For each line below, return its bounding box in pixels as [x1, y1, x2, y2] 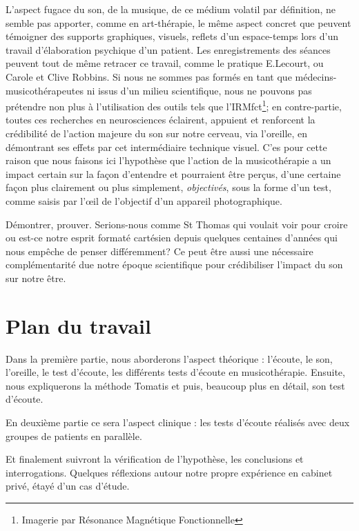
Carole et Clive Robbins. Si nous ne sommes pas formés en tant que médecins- [6, 69, 337, 83]
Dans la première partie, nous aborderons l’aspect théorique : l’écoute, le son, [6, 351, 333, 365]
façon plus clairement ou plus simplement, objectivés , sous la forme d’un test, [6, 180, 331, 194]
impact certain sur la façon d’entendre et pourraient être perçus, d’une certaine [6, 166, 341, 181]
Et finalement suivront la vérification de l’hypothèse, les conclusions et [6, 452, 304, 466]
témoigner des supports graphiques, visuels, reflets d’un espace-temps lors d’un [6, 29, 339, 43]
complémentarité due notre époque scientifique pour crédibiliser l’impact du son [6, 257, 343, 272]
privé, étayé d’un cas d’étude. [6, 479, 130, 493]
